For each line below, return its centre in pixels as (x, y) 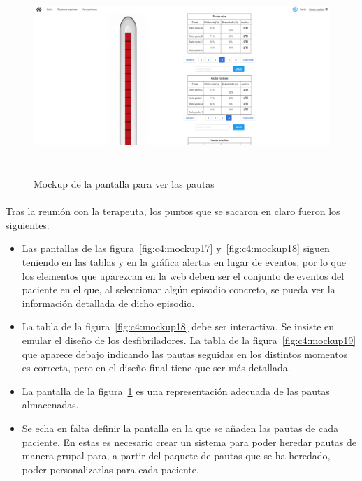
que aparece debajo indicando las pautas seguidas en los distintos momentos (185, 354)
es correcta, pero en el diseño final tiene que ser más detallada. (156, 368)
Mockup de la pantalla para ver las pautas (124, 184)
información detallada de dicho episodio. (108, 303)
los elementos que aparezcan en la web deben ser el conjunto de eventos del (183, 275)
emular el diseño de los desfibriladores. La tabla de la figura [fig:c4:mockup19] (189, 340)
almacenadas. (50, 405)
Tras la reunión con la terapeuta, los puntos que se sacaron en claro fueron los (173, 211)
